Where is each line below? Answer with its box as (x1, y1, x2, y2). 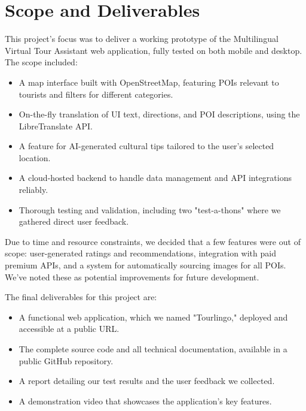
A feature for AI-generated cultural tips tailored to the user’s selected (19, 140, 274, 152)
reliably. (19, 183, 48, 196)
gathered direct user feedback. (19, 215, 129, 228)
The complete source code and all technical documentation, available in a (19, 343, 287, 355)
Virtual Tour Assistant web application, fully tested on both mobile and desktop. (5, 44, 302, 56)
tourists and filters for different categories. (19, 87, 173, 100)
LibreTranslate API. (19, 119, 93, 132)
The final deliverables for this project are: (5, 291, 157, 303)
